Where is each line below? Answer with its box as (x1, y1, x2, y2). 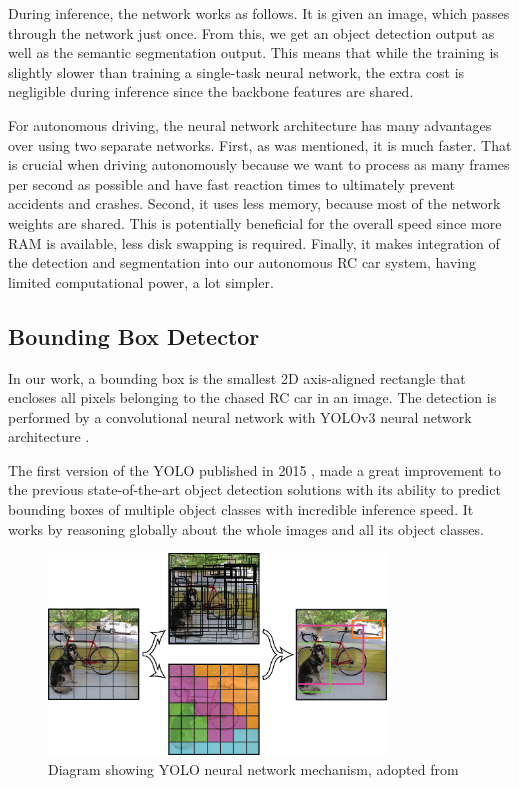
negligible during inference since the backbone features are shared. (8, 81, 414, 102)
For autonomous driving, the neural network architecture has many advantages (8, 114, 492, 135)
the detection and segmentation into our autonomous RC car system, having (8, 252, 477, 273)
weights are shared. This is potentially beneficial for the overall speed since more (8, 212, 502, 233)
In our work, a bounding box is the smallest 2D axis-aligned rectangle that (8, 367, 466, 388)
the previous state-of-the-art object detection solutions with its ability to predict (8, 479, 501, 500)
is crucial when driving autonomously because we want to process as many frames (8, 154, 510, 175)
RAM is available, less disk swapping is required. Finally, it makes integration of (8, 232, 500, 253)
